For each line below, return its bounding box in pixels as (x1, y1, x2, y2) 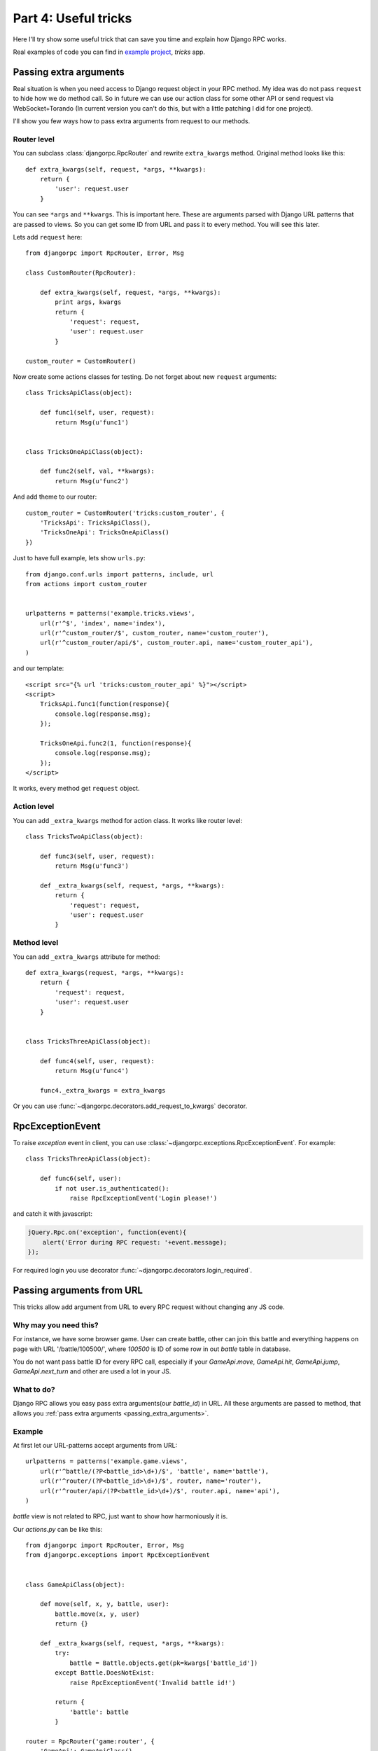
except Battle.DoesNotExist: (55, 1669, 155, 1677)
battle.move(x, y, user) (55, 1610, 140, 1618)
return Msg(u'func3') (55, 862, 129, 870)
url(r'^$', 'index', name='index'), (39, 619, 166, 627)
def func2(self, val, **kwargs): (39, 467, 155, 476)
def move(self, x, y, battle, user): (39, 1600, 169, 1608)
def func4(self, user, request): (39, 1057, 155, 1065)
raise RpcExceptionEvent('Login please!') (69, 1194, 218, 1202)
